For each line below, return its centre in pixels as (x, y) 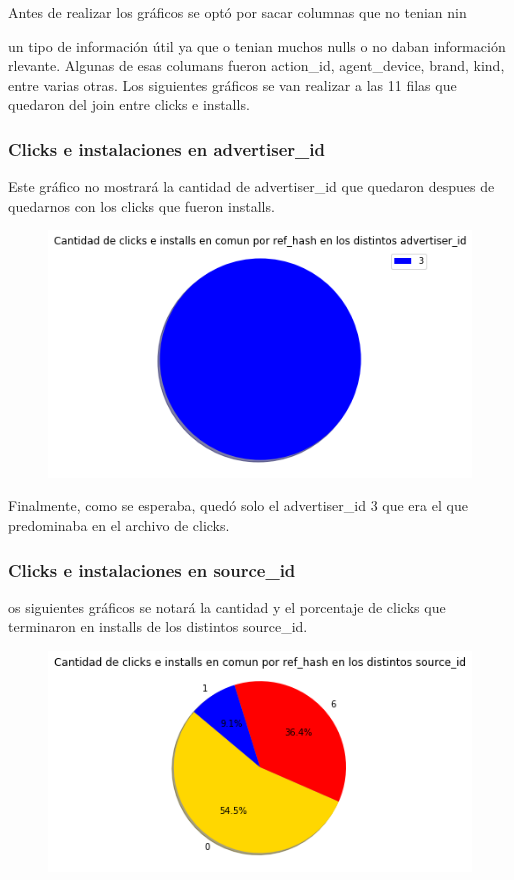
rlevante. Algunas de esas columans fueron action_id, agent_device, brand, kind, (256, 65)
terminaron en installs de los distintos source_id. (158, 626)
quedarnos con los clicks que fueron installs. (141, 205)
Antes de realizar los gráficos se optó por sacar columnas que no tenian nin (237, 12)
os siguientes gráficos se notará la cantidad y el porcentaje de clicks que (227, 606)
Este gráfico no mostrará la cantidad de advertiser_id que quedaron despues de (251, 186)
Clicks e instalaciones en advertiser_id (166, 148)
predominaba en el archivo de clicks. (119, 525)
